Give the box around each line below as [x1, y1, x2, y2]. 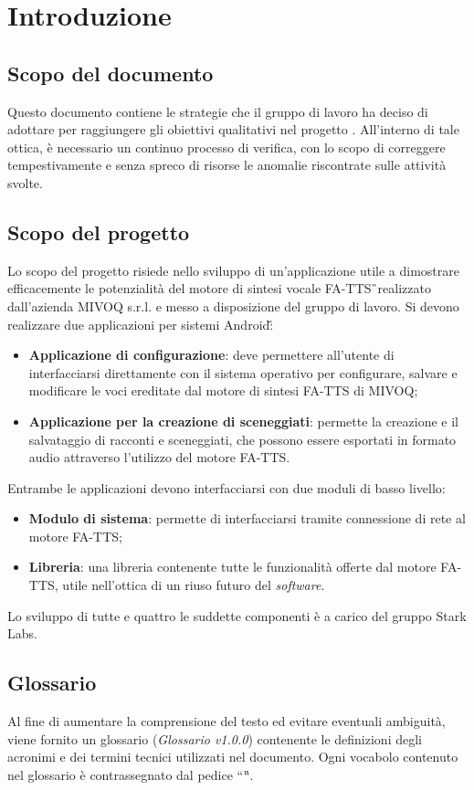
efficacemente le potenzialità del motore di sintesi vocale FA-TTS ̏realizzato [7, 279, 431, 298]
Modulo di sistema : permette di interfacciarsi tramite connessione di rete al [28, 509, 466, 528]
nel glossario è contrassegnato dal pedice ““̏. [7, 764, 254, 784]
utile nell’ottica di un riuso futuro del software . [62, 575, 325, 595]
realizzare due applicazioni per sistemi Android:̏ [7, 314, 274, 333]
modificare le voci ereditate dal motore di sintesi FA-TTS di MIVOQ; [28, 381, 418, 400]
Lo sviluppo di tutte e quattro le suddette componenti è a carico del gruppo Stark [7, 606, 467, 625]
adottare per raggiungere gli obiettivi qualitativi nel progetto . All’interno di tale [7, 120, 459, 139]
